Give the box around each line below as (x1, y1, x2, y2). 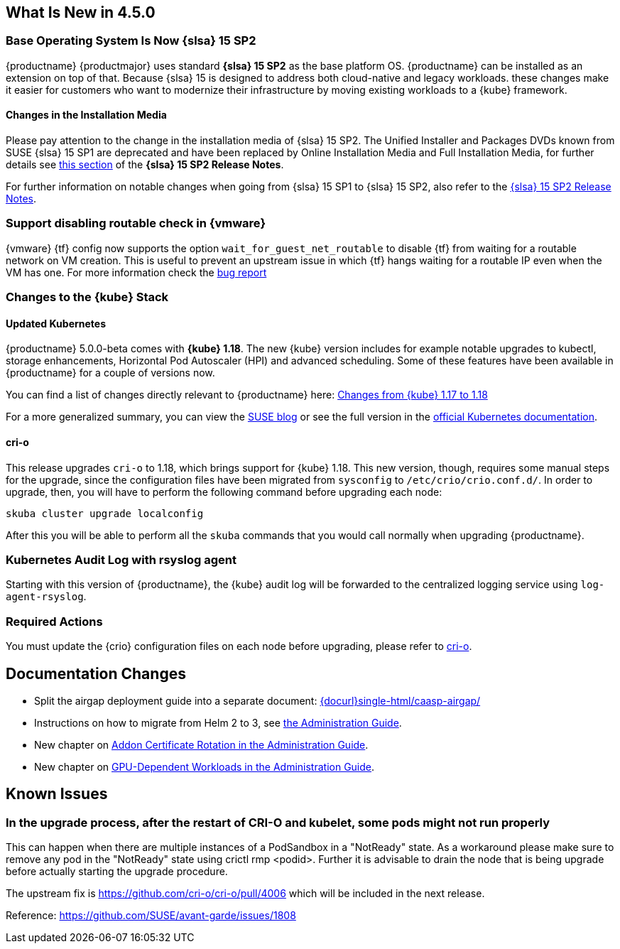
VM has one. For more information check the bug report (6, 266, 267, 278)
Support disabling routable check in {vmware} (6, 216, 266, 231)
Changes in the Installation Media (6, 109, 167, 121)
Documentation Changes (6, 664, 186, 683)
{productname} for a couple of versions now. (6, 367, 215, 379)
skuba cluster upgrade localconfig (6, 507, 204, 519)
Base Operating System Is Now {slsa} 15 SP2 (6, 33, 256, 48)
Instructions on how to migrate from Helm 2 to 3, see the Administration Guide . (34, 716, 402, 729)
